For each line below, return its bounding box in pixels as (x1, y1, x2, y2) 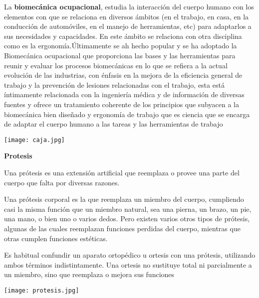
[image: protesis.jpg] (4, 287, 79, 294)
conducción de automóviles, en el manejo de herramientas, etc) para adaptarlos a (4, 21, 252, 31)
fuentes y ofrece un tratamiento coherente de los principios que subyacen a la (4, 99, 239, 109)
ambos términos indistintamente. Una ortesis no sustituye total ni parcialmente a (4, 259, 252, 270)
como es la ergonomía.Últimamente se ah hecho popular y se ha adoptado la (4, 40, 237, 51)
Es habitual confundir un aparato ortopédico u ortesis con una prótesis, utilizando (4, 250, 256, 260)
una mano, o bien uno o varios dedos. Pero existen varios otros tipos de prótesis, (4, 213, 250, 224)
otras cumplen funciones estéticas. (4, 233, 108, 243)
